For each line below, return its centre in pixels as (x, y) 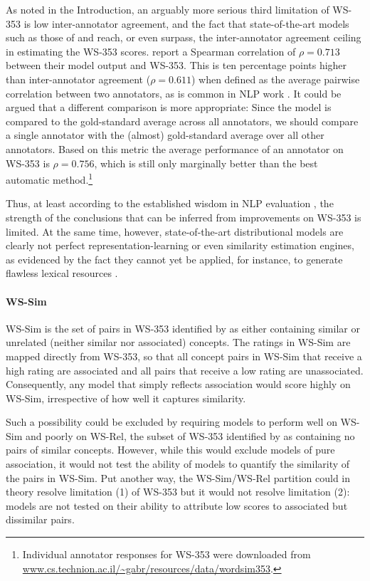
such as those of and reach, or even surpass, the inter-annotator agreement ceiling (184, 37)
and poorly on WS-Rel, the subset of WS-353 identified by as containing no (190, 435)
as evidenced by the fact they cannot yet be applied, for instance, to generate (174, 259)
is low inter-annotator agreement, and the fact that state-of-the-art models (186, 23)
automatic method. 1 (49, 178)
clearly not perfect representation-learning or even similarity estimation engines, (180, 245)
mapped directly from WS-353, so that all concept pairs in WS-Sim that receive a (184, 356)
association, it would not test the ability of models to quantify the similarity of (178, 464)
